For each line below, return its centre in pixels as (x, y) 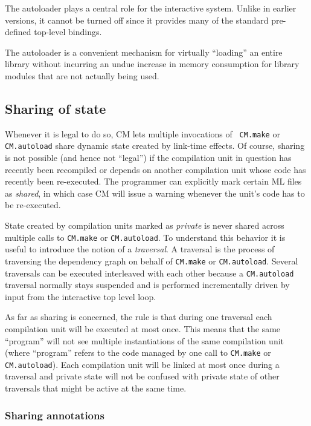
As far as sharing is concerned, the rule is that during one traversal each (139, 317)
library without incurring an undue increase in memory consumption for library (152, 64)
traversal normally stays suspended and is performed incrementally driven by (147, 285)
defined (18, 32)
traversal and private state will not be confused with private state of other (142, 376)
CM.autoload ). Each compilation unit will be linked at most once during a (142, 364)
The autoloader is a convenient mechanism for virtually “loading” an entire (144, 52)
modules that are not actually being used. (82, 75)
